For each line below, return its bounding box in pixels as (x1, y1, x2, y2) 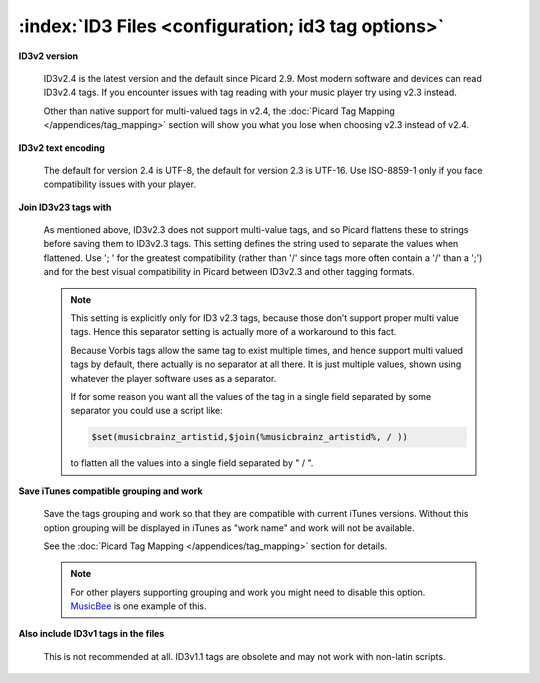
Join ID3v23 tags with (18, 201, 112, 213)
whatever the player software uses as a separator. (70, 372, 277, 384)
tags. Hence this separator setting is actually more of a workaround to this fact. (70, 326, 397, 338)
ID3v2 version (18, 50, 79, 62)
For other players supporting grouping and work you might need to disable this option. (70, 586, 426, 598)
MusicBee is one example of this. (70, 600, 207, 612)
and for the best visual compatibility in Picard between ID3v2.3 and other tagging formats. (43, 266, 415, 278)
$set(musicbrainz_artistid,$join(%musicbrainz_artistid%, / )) (91, 431, 409, 443)
